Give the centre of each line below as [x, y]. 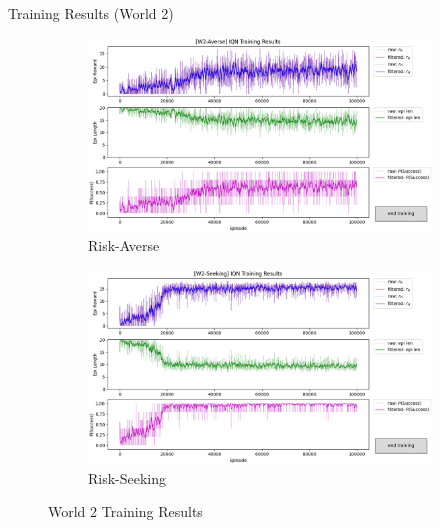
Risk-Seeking [127, 477]
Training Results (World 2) [91, 13]
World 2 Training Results [125, 511]
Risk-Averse [124, 245]
